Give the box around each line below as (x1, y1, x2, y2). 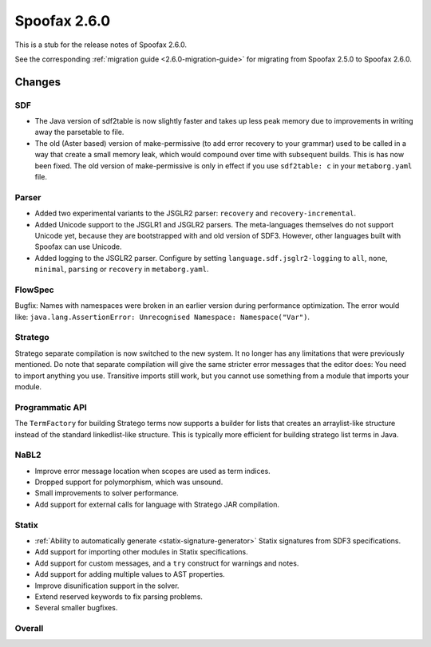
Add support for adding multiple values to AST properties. (34, 570, 225, 579)
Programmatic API (14, 401, 87, 412)
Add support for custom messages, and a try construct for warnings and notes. (34, 558, 299, 568)
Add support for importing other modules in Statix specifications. (34, 547, 248, 557)
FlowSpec (14, 284, 55, 295)
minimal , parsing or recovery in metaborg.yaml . (34, 264, 209, 274)
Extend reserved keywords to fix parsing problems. (34, 591, 204, 602)
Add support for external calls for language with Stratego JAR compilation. (34, 499, 279, 509)
